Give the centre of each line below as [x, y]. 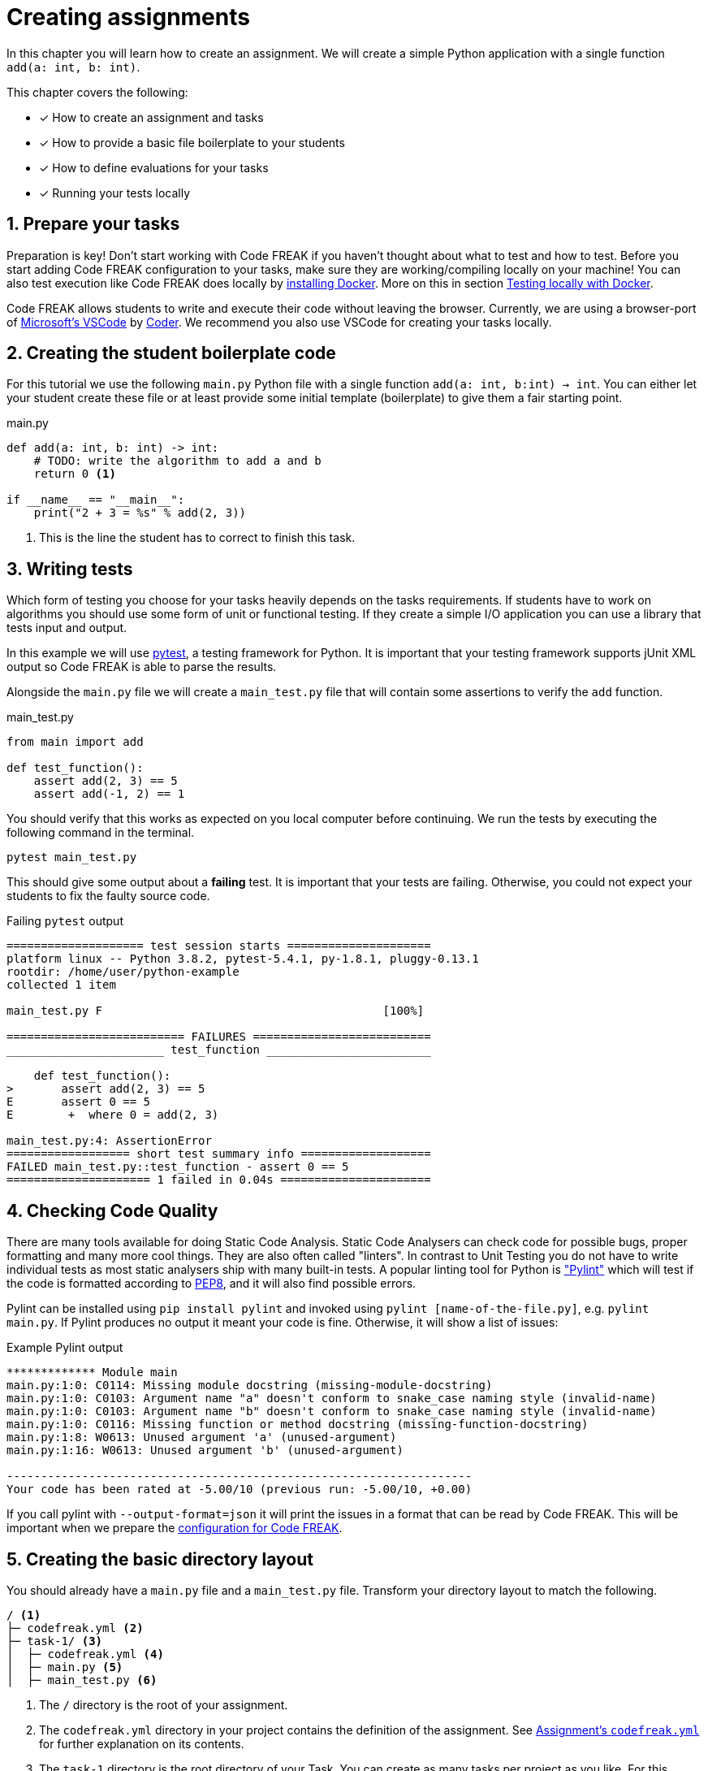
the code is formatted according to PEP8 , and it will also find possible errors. [212, 1284]
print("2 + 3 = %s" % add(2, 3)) [140, 513]
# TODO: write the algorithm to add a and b [177, 461]
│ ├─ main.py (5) [65, 1667]
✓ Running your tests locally [115, 193]
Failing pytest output [65, 921]
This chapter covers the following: [97, 92]
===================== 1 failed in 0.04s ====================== [219, 1180]
